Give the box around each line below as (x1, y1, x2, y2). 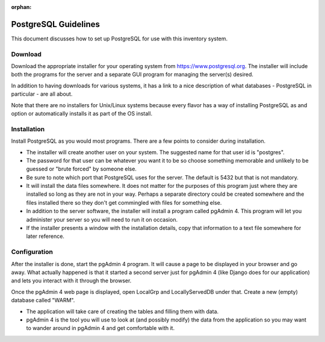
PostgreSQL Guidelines (11, 19, 101, 30)
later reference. (26, 232, 64, 240)
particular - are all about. (11, 90, 73, 98)
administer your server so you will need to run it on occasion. (26, 216, 178, 223)
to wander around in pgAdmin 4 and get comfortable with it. (26, 325, 175, 332)
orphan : (11, 4, 32, 10)
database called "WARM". (11, 297, 75, 304)
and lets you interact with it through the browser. (11, 277, 132, 284)
